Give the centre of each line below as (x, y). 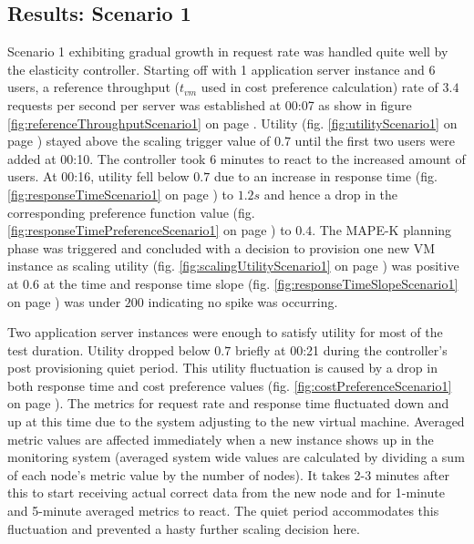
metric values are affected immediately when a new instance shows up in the (221, 439)
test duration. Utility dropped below (109, 349)
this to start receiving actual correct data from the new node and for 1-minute (226, 493)
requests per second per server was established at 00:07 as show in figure (210, 104)
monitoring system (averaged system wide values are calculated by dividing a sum (236, 457)
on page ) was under (64, 301)
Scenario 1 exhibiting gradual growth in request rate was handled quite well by (228, 51)
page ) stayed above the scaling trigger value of (139, 141)
